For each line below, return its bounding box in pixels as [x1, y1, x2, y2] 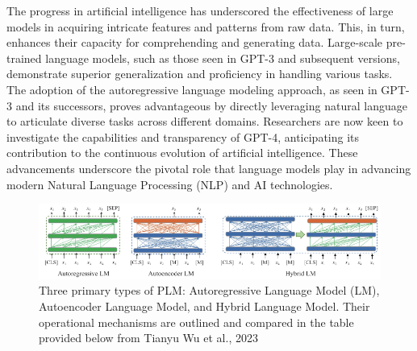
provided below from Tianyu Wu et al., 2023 [39, 329, 258, 346]
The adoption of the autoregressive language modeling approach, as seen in [6, 81, 377, 97]
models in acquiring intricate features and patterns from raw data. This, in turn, [6, 18, 405, 35]
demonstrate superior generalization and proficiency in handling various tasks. [6, 65, 393, 82]
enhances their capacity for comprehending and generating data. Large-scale [6, 34, 383, 51]
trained [6, 49, 42, 66]
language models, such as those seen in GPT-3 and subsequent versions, [45, 49, 400, 66]
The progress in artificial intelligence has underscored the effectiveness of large [6, 2, 394, 19]
